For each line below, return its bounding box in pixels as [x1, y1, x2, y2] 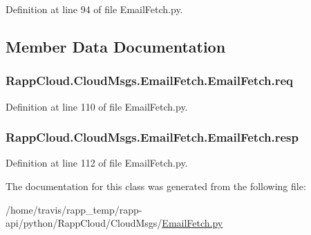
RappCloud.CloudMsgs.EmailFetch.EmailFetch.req [6, 72, 293, 89]
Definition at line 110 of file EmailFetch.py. [6, 99, 188, 113]
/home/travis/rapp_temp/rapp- [6, 202, 142, 216]
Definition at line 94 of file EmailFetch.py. [6, 2, 183, 16]
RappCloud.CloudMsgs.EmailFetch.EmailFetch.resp [6, 129, 299, 146]
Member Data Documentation [6, 35, 226, 57]
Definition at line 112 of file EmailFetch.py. [6, 156, 188, 170]
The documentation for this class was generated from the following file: [6, 179, 306, 193]
